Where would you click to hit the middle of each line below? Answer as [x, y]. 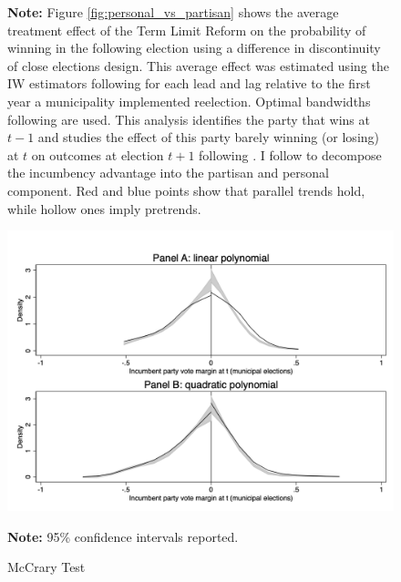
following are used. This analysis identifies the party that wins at [189, 119]
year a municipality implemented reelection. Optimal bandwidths [189, 101]
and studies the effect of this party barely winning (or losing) [209, 137]
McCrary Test [46, 567]
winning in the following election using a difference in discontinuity [194, 48]
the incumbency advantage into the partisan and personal [168, 173]
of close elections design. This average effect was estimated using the [198, 65]
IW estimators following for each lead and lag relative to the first [189, 83]
